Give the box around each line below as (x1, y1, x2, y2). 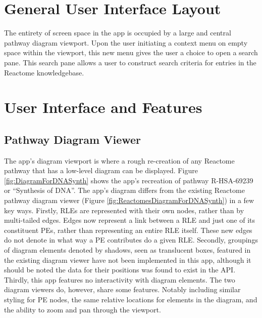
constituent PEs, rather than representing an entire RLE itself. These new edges (4, 224, 252, 235)
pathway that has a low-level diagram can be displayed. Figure (4, 165, 198, 176)
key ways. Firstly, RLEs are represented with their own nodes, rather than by (4, 205, 244, 215)
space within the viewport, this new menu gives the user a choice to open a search (4, 47, 258, 58)
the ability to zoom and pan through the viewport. (4, 304, 161, 314)
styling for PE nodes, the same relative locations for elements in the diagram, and (4, 294, 257, 304)
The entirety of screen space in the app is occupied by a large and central (4, 27, 231, 38)
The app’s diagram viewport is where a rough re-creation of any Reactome (4, 155, 235, 166)
